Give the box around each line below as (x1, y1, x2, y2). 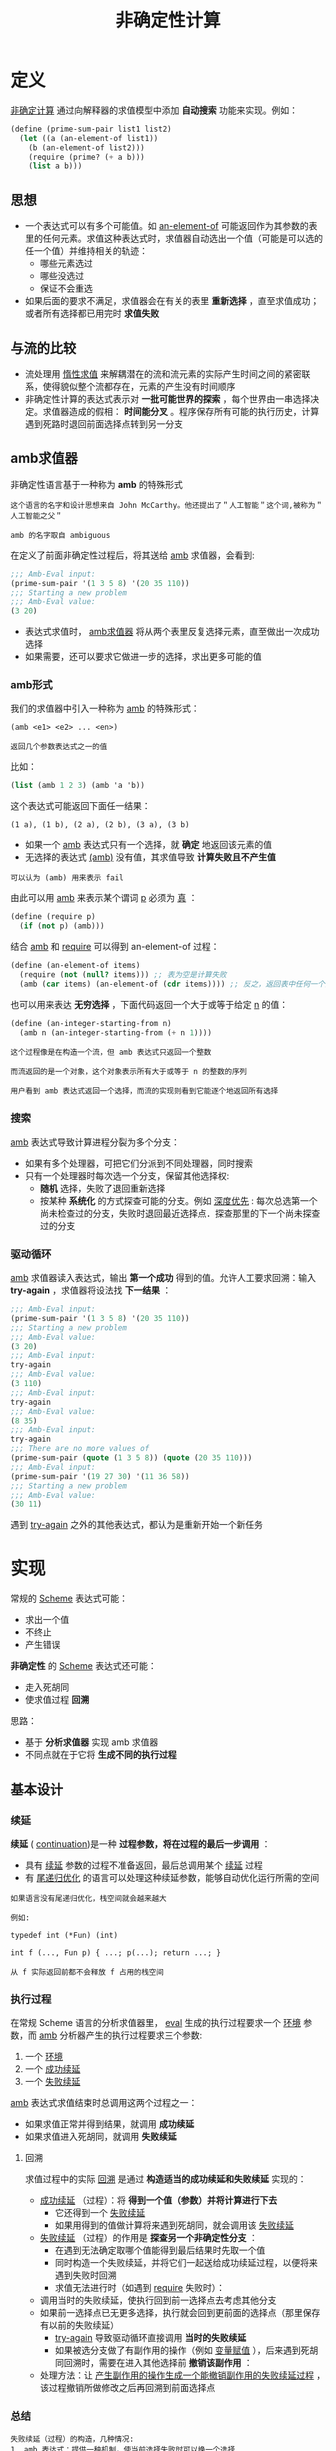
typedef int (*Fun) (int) (10, 1930, 118, 1940)
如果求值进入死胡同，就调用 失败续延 (24, 2131, 177, 2143)
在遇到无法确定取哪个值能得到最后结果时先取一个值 (54, 2244, 266, 2256)
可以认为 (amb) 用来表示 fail (10, 873, 125, 883)
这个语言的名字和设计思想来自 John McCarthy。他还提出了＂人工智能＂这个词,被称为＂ (10, 500, 323, 510)
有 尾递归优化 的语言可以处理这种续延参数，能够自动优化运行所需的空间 (24, 1871, 320, 1883)
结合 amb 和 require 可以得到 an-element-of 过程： (10, 941, 220, 953)
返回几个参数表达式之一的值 (10, 742, 108, 752)
